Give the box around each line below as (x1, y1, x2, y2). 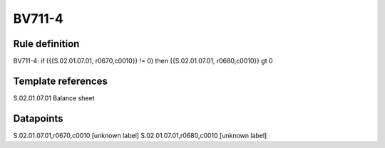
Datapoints (13, 112, 63, 125)
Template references (13, 75, 108, 87)
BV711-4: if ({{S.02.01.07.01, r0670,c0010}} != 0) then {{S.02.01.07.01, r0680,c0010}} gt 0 (13, 57, 274, 65)
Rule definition (13, 38, 80, 50)
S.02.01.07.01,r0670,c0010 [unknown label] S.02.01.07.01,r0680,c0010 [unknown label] (13, 131, 267, 139)
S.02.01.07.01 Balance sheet (13, 93, 95, 102)
